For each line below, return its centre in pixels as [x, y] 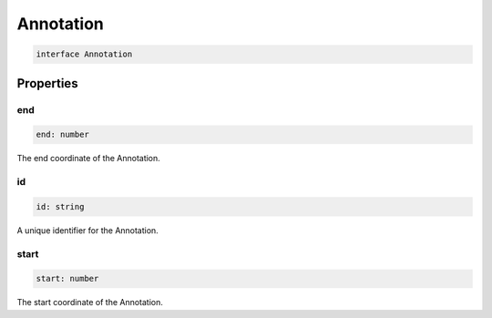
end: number [63, 135]
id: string [60, 206]
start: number [67, 279]
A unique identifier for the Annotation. [87, 230]
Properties [47, 83]
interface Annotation [84, 54]
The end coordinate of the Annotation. [89, 159]
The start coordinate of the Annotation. [90, 303]
